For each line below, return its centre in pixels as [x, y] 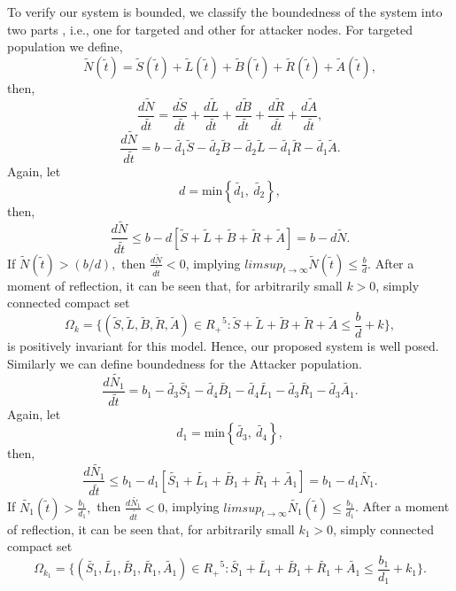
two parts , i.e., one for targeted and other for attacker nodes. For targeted [210, 29]
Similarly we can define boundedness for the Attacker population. [185, 363]
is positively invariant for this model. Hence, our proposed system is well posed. [223, 346]
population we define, [65, 47]
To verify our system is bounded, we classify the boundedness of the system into [225, 12]
